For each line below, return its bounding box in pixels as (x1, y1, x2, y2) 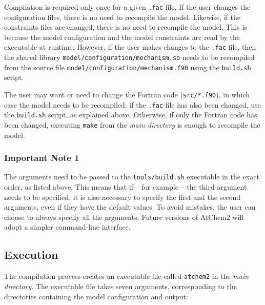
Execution (4, 247, 58, 262)
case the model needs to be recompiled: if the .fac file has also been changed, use (4, 99, 261, 110)
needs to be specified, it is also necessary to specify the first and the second (4, 191, 241, 202)
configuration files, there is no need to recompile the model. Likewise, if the (4, 11, 240, 22)
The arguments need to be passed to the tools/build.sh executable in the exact (4, 171, 259, 182)
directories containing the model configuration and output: (4, 291, 188, 301)
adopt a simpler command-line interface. (4, 221, 131, 232)
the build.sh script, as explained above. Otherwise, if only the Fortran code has (4, 109, 257, 120)
